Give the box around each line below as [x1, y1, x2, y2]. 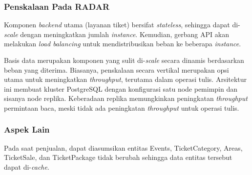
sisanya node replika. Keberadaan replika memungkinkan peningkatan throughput [4, 93, 248, 103]
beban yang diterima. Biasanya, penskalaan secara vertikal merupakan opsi [4, 64, 229, 75]
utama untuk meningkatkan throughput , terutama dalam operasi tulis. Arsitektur [4, 74, 247, 84]
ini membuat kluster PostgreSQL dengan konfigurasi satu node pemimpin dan [4, 83, 238, 94]
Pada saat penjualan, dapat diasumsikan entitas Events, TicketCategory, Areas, [4, 142, 243, 153]
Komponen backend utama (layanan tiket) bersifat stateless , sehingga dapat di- [4, 19, 240, 30]
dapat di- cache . [4, 161, 49, 172]
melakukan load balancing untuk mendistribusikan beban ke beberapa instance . [4, 39, 241, 49]
